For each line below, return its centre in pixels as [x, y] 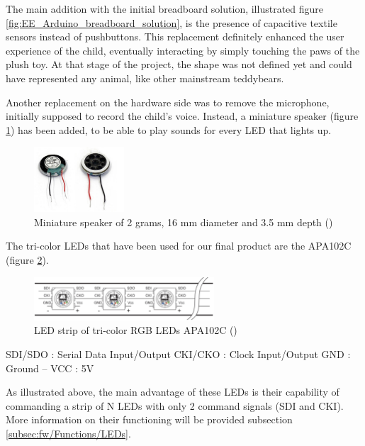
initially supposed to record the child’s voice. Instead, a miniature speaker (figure [182, 116]
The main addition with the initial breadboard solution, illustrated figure [165, 9]
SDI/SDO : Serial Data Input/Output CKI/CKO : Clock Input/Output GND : [178, 354]
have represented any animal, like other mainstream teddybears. [145, 78]
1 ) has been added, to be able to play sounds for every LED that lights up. [169, 129]
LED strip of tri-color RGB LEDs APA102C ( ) [136, 330]
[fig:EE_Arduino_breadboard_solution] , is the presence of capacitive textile [172, 22]
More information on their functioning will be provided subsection [149, 419]
